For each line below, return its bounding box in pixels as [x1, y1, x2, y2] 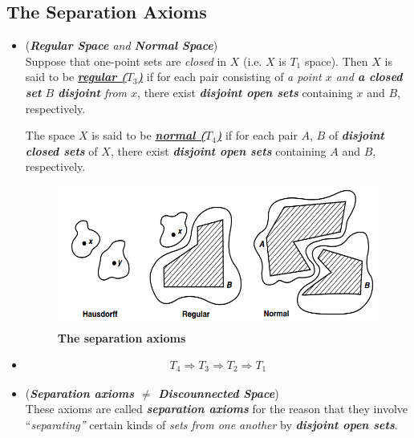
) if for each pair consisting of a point [137, 68, 322, 85]
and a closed [335, 68, 403, 85]
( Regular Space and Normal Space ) [25, 37, 218, 54]
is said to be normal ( [91, 127, 205, 144]
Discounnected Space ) [158, 384, 279, 401]
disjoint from [58, 83, 128, 100]
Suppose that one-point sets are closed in [25, 52, 227, 69]
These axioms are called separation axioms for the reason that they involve [25, 400, 408, 417]
